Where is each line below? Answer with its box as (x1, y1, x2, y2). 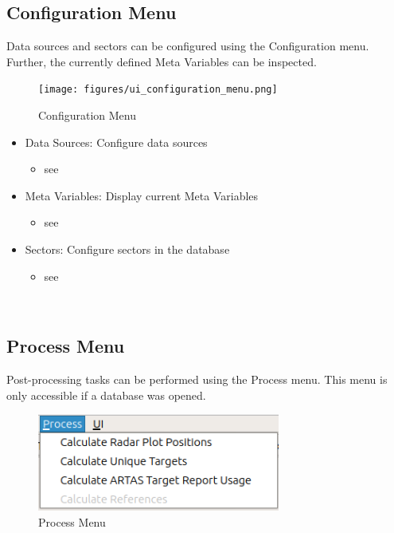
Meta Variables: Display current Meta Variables (25, 187, 259, 203)
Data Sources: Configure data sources (25, 133, 208, 150)
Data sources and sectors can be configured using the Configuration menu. (6, 38, 369, 54)
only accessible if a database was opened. (6, 386, 206, 403)
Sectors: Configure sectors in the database (25, 241, 230, 258)
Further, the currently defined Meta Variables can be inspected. (6, 53, 317, 69)
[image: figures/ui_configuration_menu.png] (38, 84, 278, 96)
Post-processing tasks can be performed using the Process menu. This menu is (6, 371, 388, 387)
